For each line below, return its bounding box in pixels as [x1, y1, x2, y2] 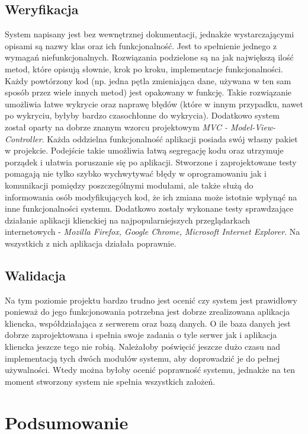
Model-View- [230, 120, 276, 133]
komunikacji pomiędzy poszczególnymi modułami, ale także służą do [5, 178, 254, 191]
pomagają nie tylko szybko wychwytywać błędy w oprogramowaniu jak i [5, 167, 267, 180]
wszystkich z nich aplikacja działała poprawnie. [5, 237, 177, 249]
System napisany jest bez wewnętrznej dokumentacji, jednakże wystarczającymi [5, 28, 294, 40]
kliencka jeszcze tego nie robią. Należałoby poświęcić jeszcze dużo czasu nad [5, 340, 281, 353]
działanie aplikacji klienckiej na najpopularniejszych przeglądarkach [5, 213, 251, 226]
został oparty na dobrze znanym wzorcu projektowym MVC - [5, 120, 228, 133]
